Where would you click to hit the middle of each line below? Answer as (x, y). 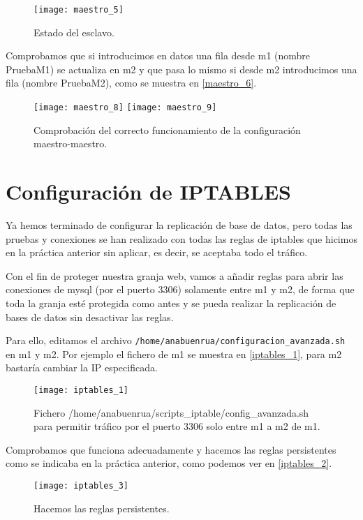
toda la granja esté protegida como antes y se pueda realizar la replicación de (171, 303)
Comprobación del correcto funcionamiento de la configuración (167, 129)
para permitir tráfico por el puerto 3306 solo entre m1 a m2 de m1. (177, 426)
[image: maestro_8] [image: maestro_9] (125, 108)
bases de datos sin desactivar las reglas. (90, 317)
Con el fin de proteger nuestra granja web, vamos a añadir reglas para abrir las (175, 275)
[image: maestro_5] (79, 10)
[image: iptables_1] (81, 390)
